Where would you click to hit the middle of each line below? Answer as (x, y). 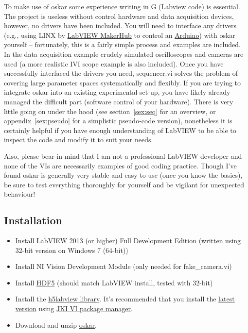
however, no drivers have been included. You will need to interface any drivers (120, 25)
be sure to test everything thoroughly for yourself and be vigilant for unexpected (124, 184)
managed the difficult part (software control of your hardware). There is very (119, 101)
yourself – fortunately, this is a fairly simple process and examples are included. (122, 44)
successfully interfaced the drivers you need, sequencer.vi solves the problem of (121, 73)
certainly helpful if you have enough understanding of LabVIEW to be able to (120, 130)
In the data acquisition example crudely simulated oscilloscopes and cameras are (124, 54)
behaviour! (20, 194)
